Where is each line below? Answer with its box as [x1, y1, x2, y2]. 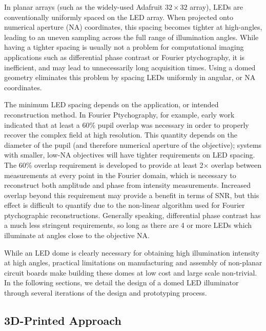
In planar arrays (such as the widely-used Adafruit [4, 2, 163, 12]
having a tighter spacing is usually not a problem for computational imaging [4, 42, 244, 52]
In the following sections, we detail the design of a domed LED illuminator [4, 277, 239, 288]
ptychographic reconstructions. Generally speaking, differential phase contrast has [4, 209, 261, 220]
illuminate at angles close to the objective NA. [4, 230, 150, 241]
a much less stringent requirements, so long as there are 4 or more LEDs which [4, 220, 252, 230]
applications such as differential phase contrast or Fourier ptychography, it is [4, 51, 245, 62]
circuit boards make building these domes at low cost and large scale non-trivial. [4, 267, 257, 278]
